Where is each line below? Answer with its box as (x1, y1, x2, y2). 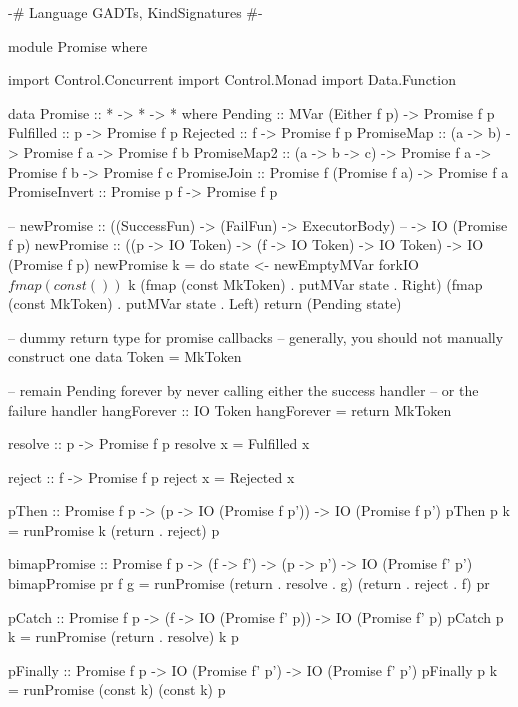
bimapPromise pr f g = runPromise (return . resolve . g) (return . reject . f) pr (8, 573, 490, 594)
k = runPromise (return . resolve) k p (8, 626, 239, 647)
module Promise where (8, 35, 148, 56)
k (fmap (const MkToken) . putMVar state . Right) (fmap (128, 273, 483, 294)
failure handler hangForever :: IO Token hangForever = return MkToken (8, 399, 452, 420)
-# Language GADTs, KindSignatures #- (8, 2, 263, 22)
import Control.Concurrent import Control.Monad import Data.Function (8, 69, 456, 90)
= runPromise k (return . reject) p (8, 519, 220, 540)
